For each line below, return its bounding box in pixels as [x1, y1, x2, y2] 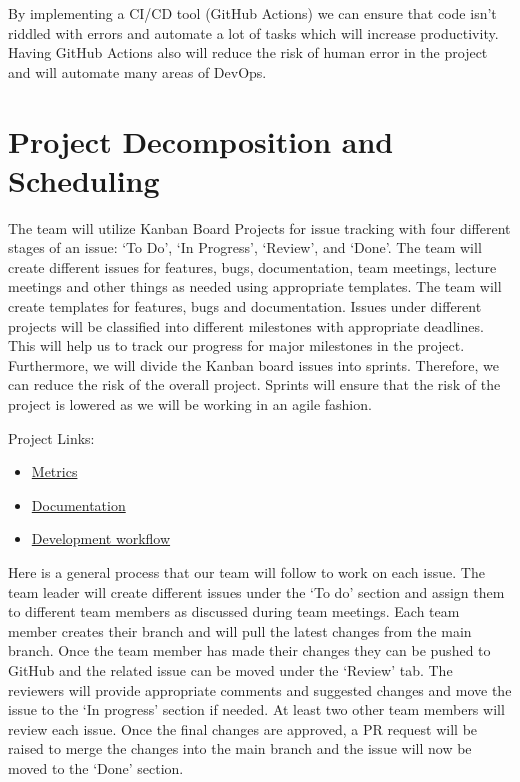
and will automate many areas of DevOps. [8, 61, 267, 82]
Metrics [31, 461, 78, 482]
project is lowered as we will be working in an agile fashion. [8, 394, 372, 415]
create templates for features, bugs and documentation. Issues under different [8, 296, 482, 317]
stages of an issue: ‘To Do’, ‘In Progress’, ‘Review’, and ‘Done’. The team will [8, 237, 482, 258]
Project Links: [8, 427, 95, 448]
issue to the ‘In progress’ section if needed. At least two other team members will [8, 699, 505, 720]
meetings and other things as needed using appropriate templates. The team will [8, 276, 502, 297]
